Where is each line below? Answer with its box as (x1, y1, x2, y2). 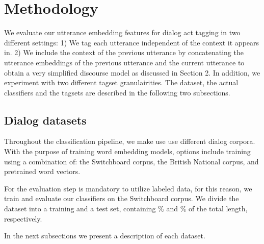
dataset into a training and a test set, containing (4, 203, 156, 214)
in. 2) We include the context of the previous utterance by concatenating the (4, 47, 244, 58)
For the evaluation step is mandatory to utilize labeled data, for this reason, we (4, 183, 252, 193)
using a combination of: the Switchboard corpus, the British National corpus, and (4, 156, 259, 166)
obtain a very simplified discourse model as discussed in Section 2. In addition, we (4, 67, 260, 78)
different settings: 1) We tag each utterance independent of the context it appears (4, 37, 259, 47)
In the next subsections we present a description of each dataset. (4, 230, 205, 241)
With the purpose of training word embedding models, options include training (4, 146, 251, 157)
